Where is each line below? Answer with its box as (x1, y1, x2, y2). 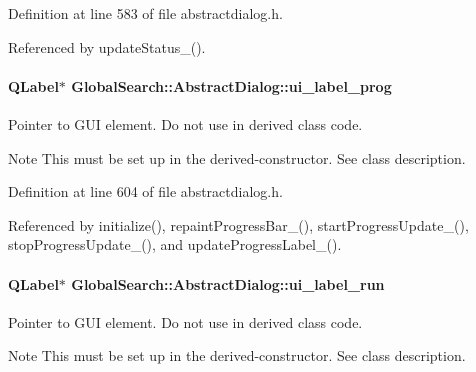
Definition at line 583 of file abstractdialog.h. (8, 3, 283, 23)
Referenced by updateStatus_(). (8, 36, 206, 57)
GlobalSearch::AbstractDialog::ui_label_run (71, 273, 385, 294)
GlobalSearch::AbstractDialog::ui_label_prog (71, 75, 392, 96)
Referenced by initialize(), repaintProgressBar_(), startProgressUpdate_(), (8, 214, 469, 235)
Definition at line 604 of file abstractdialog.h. (8, 181, 283, 202)
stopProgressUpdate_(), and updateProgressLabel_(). (8, 234, 342, 255)
